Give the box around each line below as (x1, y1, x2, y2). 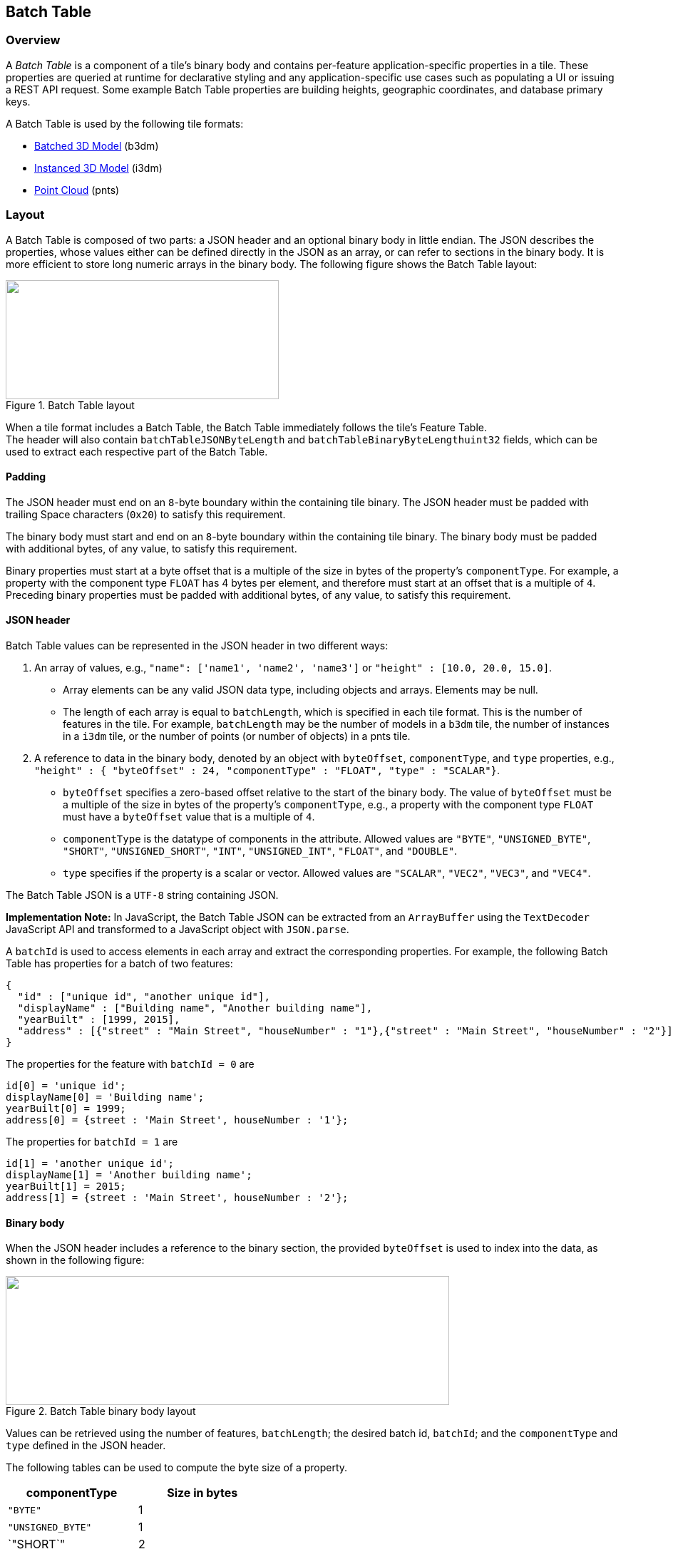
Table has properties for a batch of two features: (6, 957, 233, 969)
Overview (6, 33, 61, 48)
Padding (6, 470, 46, 483)
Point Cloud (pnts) (34, 183, 120, 196)
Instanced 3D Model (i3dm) (34, 161, 163, 174)
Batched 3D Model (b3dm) (34, 139, 159, 152)
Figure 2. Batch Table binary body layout (6, 1405, 196, 1418)
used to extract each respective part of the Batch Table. (6, 445, 268, 458)
